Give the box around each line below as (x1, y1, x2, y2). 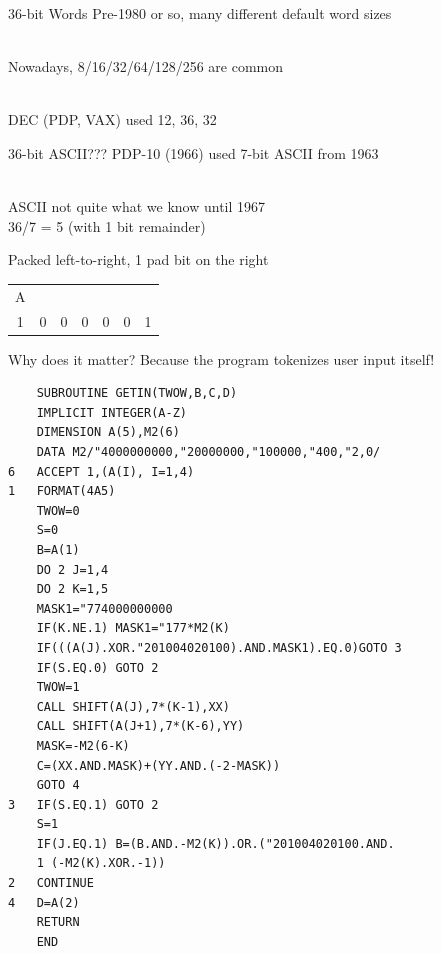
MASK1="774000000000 (36, 601, 173, 616)
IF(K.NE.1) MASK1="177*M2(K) (36, 621, 230, 636)
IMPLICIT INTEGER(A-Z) (36, 405, 187, 420)
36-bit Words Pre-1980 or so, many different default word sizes (8, 3, 392, 23)
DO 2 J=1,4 (36, 562, 109, 577)
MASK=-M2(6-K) (36, 738, 130, 753)
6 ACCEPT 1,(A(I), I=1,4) (8, 464, 195, 479)
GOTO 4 (36, 778, 80, 793)
